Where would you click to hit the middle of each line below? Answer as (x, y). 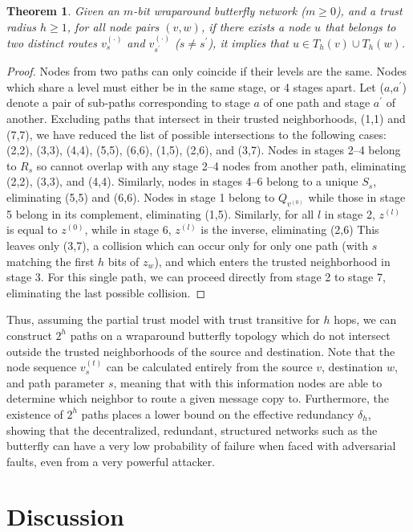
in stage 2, (350, 213)
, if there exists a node (256, 26)
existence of (35, 413)
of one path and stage (317, 102)
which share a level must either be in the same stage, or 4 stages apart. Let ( (195, 86)
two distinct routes (52, 43)
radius (22, 26)
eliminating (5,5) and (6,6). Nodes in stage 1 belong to (141, 197)
